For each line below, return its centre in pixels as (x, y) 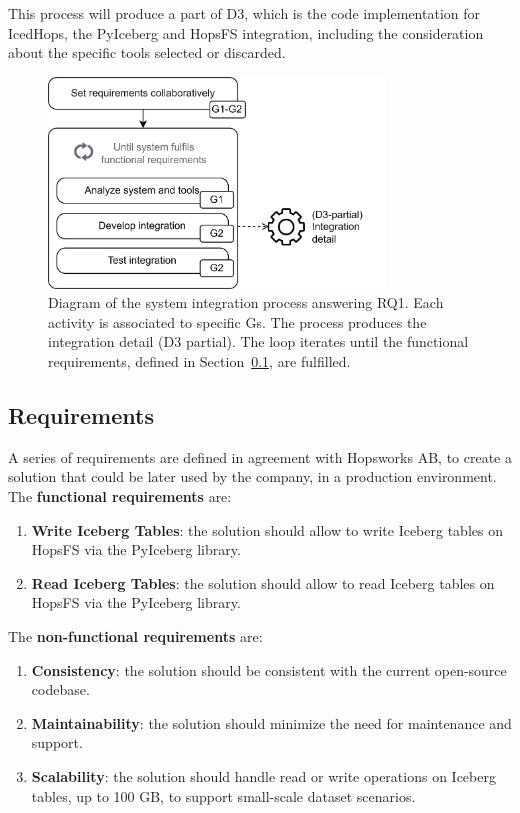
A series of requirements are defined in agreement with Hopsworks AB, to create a (260, 456)
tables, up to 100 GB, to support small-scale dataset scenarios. (223, 795)
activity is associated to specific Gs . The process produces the (237, 321)
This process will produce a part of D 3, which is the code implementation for (244, 13)
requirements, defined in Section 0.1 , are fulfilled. (199, 361)
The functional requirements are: (120, 496)
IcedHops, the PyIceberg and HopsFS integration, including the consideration (246, 32)
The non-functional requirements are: (135, 635)
